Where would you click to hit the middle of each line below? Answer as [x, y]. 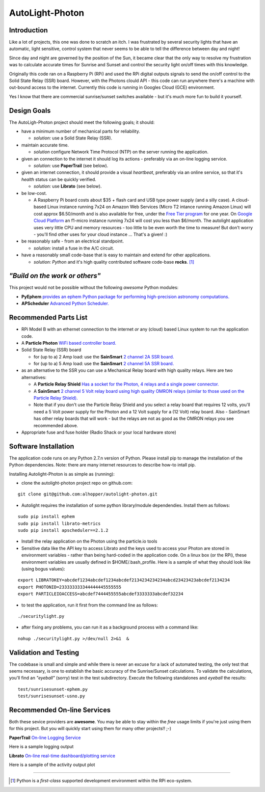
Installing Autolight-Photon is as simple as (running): [62, 474]
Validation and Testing [44, 652]
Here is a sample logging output [41, 747]
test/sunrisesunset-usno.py [52, 696]
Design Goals [30, 110]
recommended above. [56, 425]
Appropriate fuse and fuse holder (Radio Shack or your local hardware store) [99, 432]
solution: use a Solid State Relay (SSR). [73, 138]
